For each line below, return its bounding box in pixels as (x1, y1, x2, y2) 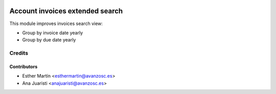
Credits (9, 50, 28, 57)
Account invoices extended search (9, 7, 123, 15)
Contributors (9, 63, 38, 69)
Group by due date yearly (22, 37, 76, 43)
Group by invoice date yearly (22, 30, 83, 36)
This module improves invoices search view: (9, 20, 103, 27)
